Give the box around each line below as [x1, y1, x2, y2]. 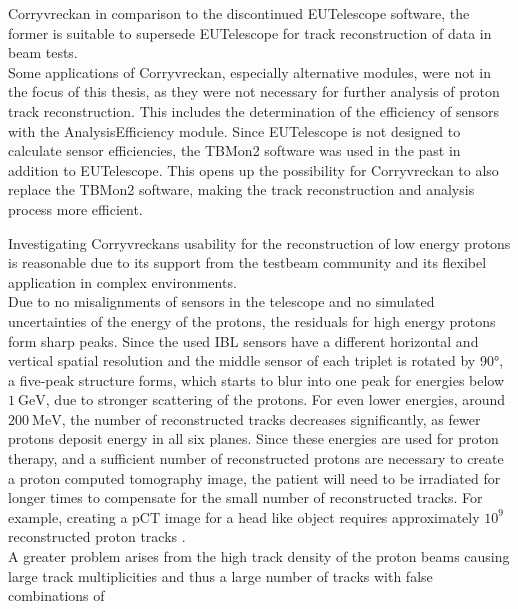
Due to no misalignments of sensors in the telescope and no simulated [8, 291, 435, 312]
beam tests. [8, 42, 78, 63]
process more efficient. [8, 198, 143, 219]
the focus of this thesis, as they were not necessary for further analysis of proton [8, 81, 500, 102]
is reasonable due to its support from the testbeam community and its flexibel [8, 252, 487, 273]
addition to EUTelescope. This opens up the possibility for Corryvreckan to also [8, 159, 499, 180]
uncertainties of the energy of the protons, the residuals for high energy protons [8, 310, 496, 331]
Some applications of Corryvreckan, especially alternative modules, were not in [8, 61, 492, 82]
